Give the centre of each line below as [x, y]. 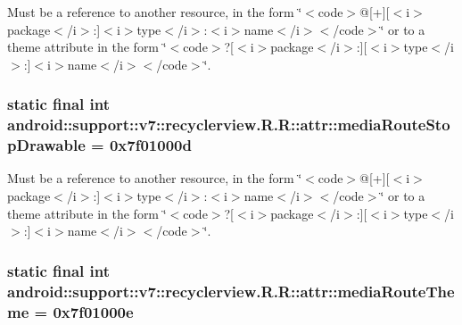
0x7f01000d [150, 145]
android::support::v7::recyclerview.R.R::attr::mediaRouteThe [231, 291]
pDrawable [46, 145]
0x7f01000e [93, 311]
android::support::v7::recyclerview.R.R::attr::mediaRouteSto [229, 125]
